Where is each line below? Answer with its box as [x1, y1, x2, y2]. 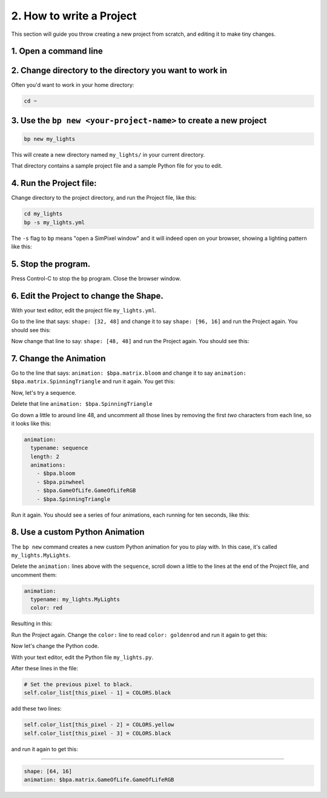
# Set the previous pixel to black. [24, 681, 133, 687]
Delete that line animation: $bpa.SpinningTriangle [11, 400, 153, 408]
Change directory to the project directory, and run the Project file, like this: [11, 194, 197, 202]
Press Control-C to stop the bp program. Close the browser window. [11, 275, 181, 282]
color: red [30, 604, 63, 612]
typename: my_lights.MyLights [30, 596, 121, 603]
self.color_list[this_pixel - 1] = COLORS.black [24, 689, 171, 697]
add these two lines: [11, 705, 62, 712]
